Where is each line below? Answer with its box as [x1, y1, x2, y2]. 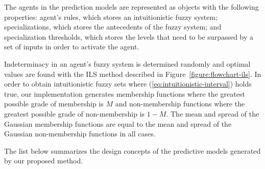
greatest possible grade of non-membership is [4, 108, 145, 119]
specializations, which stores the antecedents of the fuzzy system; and [4, 21, 222, 32]
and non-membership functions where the [115, 98, 245, 109]
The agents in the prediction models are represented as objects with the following [4, 2, 259, 12]
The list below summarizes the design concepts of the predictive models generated [4, 145, 261, 156]
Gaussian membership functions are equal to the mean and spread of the [4, 118, 232, 129]
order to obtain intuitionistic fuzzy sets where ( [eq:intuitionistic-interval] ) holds [4, 78, 252, 89]
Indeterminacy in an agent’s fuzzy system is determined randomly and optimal [4, 58, 251, 69]
